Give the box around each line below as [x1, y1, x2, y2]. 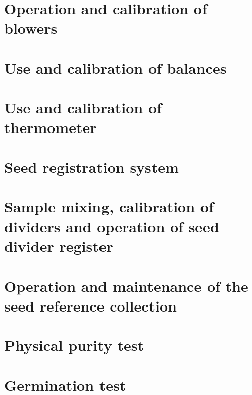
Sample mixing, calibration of [4, 196, 214, 217]
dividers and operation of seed [4, 216, 219, 237]
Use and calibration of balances [4, 57, 227, 78]
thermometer [4, 117, 97, 138]
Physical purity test [4, 335, 144, 356]
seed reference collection [4, 295, 177, 316]
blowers [4, 18, 58, 38]
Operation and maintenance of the [4, 275, 248, 296]
